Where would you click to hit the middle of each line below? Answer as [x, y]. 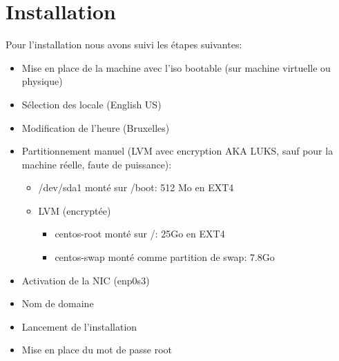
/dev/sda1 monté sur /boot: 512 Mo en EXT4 [136, 187]
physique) [42, 81]
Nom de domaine [58, 303]
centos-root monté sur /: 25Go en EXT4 [140, 234]
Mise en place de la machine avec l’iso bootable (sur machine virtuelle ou [176, 67]
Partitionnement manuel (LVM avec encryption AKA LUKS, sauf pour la [177, 151]
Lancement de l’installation [79, 326]
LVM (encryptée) [75, 210]
